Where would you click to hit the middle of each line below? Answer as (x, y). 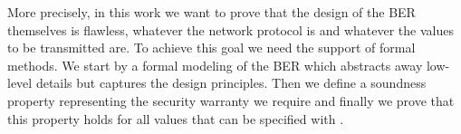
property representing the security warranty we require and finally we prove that (231, 100)
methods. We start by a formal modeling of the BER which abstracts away (215, 65)
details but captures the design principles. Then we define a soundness (231, 83)
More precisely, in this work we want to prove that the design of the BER (211, 12)
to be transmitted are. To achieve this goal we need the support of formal (211, 48)
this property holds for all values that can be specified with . (176, 118)
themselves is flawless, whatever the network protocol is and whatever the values (230, 29)
